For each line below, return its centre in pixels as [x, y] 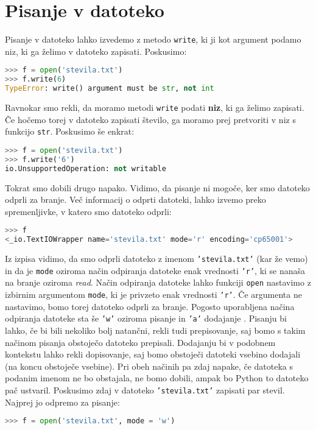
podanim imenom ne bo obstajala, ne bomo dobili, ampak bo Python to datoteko [157, 378]
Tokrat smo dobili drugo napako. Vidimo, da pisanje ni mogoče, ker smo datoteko [157, 187]
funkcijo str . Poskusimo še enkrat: [70, 131]
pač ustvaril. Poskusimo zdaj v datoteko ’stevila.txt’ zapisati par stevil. [145, 389]
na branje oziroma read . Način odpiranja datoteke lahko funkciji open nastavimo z [158, 282]
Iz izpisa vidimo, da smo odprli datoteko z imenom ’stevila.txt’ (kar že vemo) [156, 259]
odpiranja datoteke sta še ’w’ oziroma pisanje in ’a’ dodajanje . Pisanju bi [146, 318]
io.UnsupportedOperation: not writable [86, 168]
